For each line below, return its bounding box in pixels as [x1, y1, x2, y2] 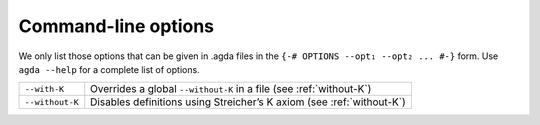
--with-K [24, 83, 65, 94]
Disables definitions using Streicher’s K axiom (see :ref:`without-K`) [90, 95, 407, 109]
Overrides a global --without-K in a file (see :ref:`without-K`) [90, 82, 372, 96]
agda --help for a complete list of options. [18, 63, 200, 75]
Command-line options [18, 15, 215, 37]
